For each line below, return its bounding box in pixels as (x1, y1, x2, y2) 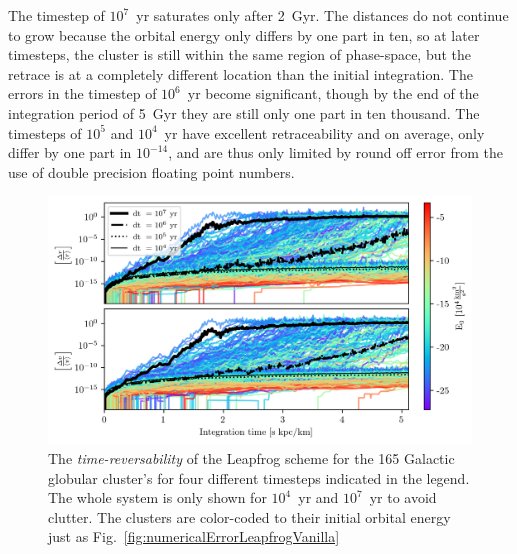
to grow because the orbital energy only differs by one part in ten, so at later (8, 24, 480, 45)
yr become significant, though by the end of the (187, 83, 479, 104)
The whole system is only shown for (48, 487, 267, 508)
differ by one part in (8, 142, 132, 163)
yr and (298, 487, 339, 508)
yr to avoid (369, 487, 437, 508)
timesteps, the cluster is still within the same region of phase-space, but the (8, 44, 472, 65)
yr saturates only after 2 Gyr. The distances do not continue (136, 5, 509, 25)
